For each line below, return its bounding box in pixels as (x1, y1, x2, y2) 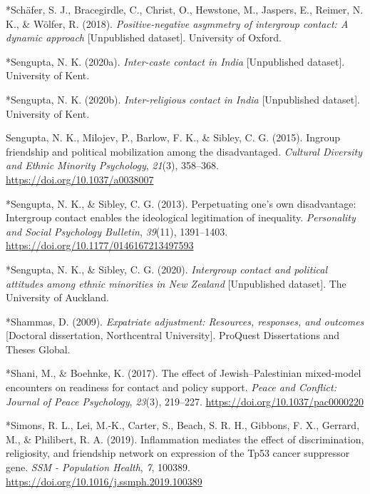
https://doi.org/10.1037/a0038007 (6, 171, 154, 186)
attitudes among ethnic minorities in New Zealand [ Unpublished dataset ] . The (6, 276, 346, 291)
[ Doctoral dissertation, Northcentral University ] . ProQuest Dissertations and (6, 328, 340, 343)
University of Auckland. (6, 290, 109, 305)
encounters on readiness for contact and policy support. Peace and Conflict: (6, 380, 336, 395)
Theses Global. (6, 341, 71, 356)
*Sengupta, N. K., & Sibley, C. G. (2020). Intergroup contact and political (6, 261, 328, 276)
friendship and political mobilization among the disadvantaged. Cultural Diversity (6, 143, 363, 158)
